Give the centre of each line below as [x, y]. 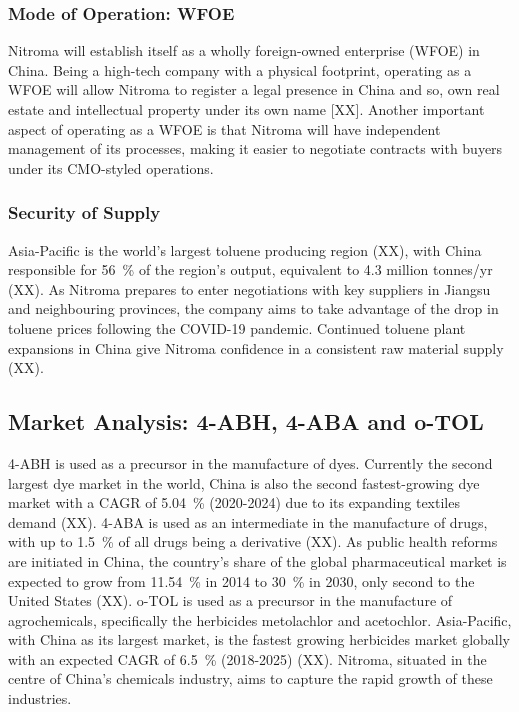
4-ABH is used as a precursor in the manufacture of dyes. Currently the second [250, 462]
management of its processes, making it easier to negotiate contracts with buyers [255, 148]
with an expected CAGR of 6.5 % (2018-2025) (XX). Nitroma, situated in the [247, 658]
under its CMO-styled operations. [111, 167]
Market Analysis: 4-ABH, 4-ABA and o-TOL [246, 421]
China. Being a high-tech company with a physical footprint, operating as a [240, 69]
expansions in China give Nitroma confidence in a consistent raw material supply [256, 347]
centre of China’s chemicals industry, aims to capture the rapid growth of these [250, 678]
